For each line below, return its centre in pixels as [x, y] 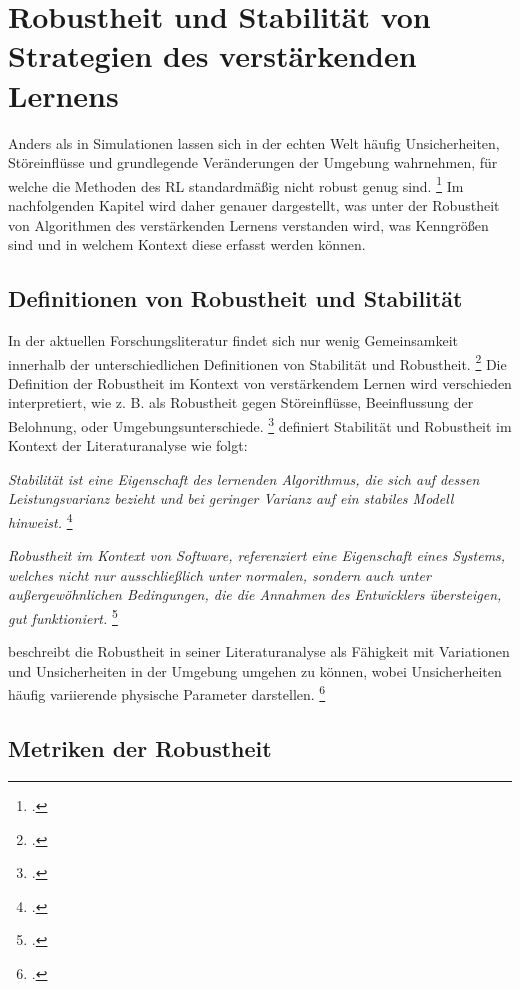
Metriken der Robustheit [140, 748]
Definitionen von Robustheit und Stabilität [235, 298]
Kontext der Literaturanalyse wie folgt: [128, 445]
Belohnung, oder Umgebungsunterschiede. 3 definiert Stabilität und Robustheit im [260, 424]
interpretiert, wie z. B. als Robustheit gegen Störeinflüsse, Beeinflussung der [241, 402]
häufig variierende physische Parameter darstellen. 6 [167, 693]
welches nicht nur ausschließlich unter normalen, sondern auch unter [219, 574]
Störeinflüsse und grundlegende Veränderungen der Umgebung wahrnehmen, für [253, 162]
